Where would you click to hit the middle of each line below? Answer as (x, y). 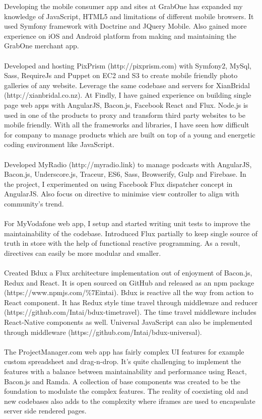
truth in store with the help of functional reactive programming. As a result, (122, 243)
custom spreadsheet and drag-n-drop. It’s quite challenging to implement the (123, 361)
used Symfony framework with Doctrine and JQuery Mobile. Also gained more (125, 26)
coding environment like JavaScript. (59, 144)
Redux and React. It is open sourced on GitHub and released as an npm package (129, 282)
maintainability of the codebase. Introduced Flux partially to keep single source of (131, 233)
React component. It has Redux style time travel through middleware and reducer (131, 302)
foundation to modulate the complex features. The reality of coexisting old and (126, 391)
